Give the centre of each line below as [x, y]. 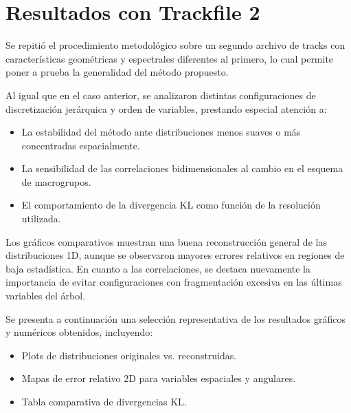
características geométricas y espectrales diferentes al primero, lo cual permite [170, 58]
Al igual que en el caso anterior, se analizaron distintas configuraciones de [161, 95]
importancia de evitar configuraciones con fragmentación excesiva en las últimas [174, 282]
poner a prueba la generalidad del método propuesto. [117, 72]
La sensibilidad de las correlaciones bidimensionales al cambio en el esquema [182, 168]
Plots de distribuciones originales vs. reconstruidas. [129, 355]
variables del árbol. [46, 296]
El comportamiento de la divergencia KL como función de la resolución [171, 205]
